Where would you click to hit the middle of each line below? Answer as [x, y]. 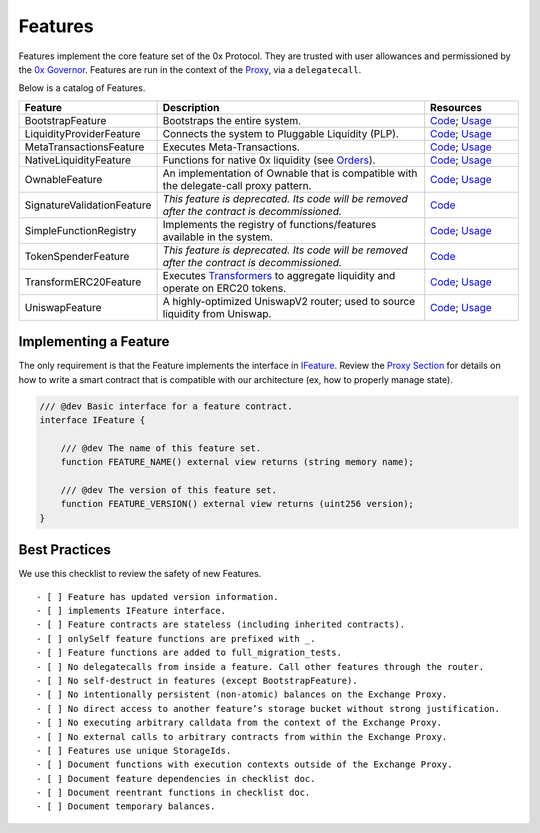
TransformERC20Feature [83, 282]
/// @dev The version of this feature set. [168, 489]
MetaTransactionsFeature [84, 147]
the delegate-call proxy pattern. [237, 185]
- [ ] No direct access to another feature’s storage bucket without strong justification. [268, 708]
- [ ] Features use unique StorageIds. [134, 750]
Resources [456, 107]
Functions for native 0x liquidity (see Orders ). [269, 160]
